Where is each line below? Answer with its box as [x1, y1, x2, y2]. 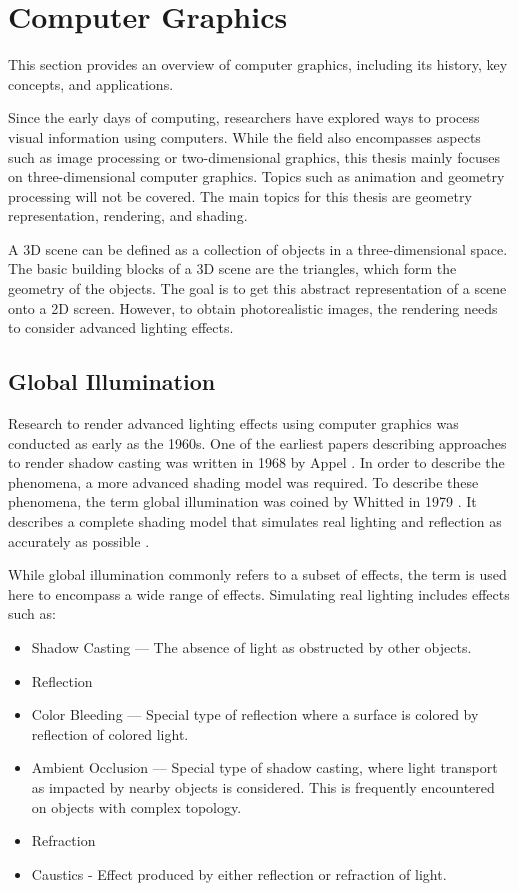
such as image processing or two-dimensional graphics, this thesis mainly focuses [8, 146, 501, 167]
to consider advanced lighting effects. [8, 317, 234, 338]
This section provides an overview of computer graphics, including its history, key [8, 54, 508, 75]
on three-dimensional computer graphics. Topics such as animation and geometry [8, 166, 505, 187]
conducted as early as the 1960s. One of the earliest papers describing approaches [8, 432, 507, 453]
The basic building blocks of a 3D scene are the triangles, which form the [8, 258, 457, 279]
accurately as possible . [8, 530, 150, 551]
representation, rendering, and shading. [8, 205, 248, 226]
